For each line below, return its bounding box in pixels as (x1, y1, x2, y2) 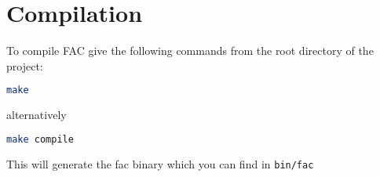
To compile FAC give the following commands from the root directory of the (6, 42, 374, 59)
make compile (6, 133, 74, 145)
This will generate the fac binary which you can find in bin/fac (6, 155, 314, 172)
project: (6, 57, 43, 74)
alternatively (6, 107, 67, 123)
